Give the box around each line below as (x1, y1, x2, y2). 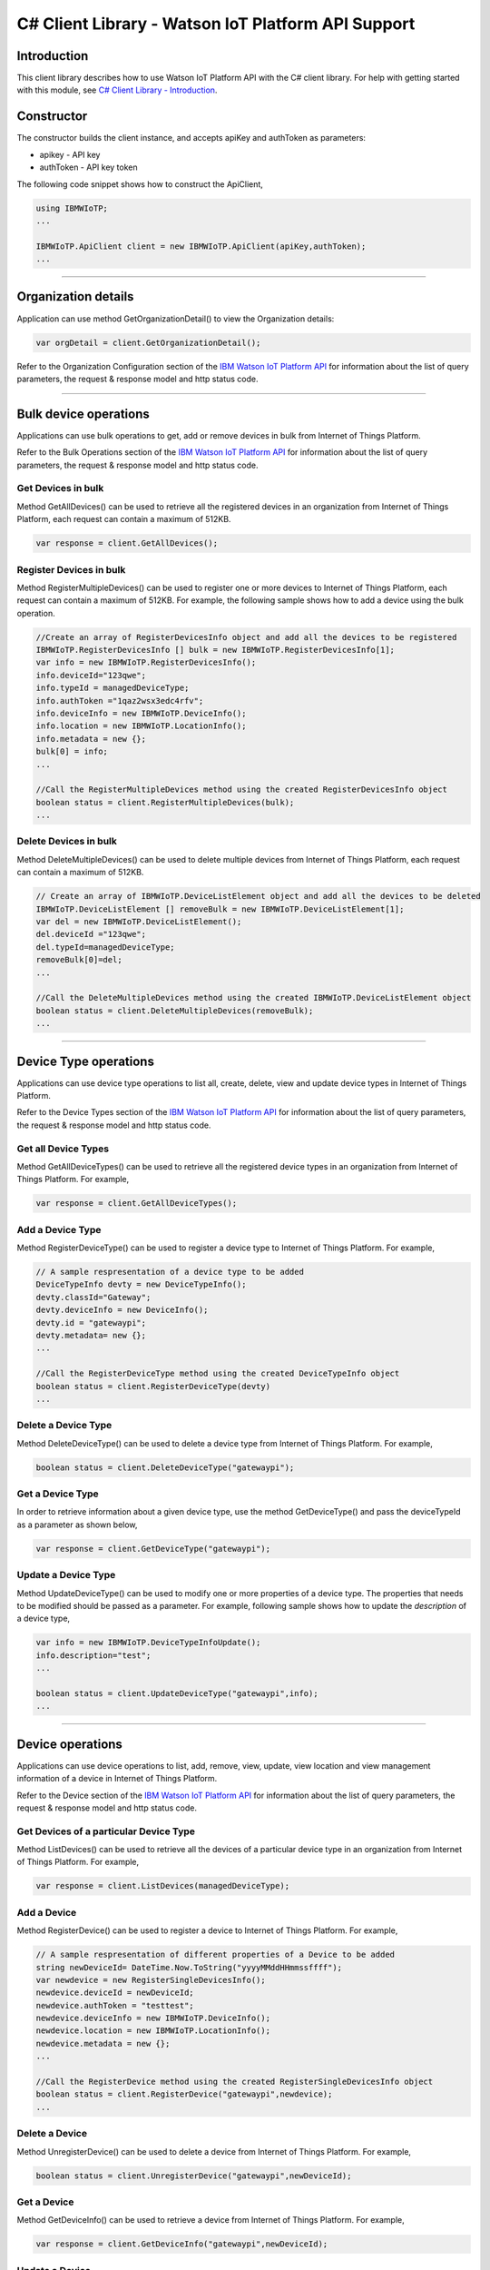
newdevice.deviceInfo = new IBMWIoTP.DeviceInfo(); (35, 2013, 271, 2024)
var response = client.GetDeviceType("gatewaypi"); (35, 1544, 271, 1554)
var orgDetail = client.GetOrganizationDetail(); (35, 337, 261, 348)
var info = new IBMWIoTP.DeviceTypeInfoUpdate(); (35, 1637, 261, 1648)
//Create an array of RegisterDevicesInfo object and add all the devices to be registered (35, 632, 457, 642)
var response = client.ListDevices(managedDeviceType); (35, 1880, 290, 1891)
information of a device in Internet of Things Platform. (16, 1773, 218, 1784)
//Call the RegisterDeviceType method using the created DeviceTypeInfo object (35, 1368, 400, 1379)
